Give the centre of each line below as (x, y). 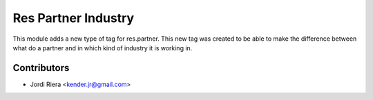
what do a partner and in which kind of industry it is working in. (103, 48)
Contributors (41, 68)
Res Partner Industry (74, 18)
